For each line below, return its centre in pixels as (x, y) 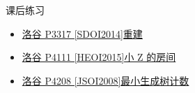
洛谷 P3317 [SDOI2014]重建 (82, 33)
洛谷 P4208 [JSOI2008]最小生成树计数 (106, 80)
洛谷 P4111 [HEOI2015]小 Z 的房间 (99, 57)
